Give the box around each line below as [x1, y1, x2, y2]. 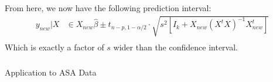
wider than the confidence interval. [113, 41, 238, 53]
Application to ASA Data [5, 66, 97, 78]
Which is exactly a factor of [5, 41, 104, 53]
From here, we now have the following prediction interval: [5, 1, 211, 13]
